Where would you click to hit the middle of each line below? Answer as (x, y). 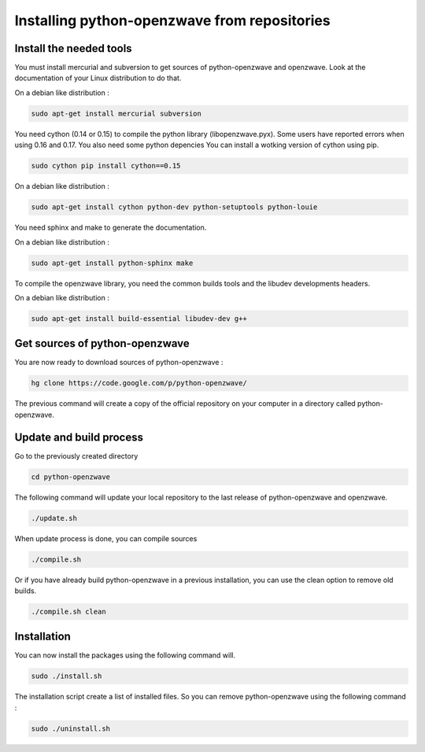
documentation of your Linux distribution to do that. (98, 78)
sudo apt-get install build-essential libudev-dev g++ (139, 318)
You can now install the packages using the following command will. (125, 655)
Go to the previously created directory (76, 455)
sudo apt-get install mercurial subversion (116, 113)
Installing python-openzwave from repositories (172, 20)
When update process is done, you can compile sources (106, 538)
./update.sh (54, 518)
